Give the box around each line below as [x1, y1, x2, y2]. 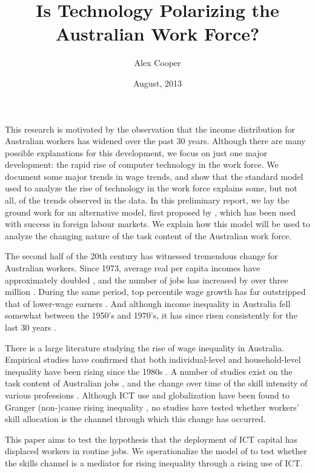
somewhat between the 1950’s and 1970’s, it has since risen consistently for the [5, 309, 297, 322]
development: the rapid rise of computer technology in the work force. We [5, 158, 279, 171]
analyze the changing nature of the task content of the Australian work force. [5, 229, 292, 242]
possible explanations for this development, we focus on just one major [5, 146, 267, 159]
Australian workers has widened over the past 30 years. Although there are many [5, 134, 306, 147]
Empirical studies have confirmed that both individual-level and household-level [5, 353, 301, 366]
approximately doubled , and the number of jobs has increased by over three [5, 273, 288, 286]
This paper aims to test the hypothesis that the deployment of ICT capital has [5, 432, 298, 445]
